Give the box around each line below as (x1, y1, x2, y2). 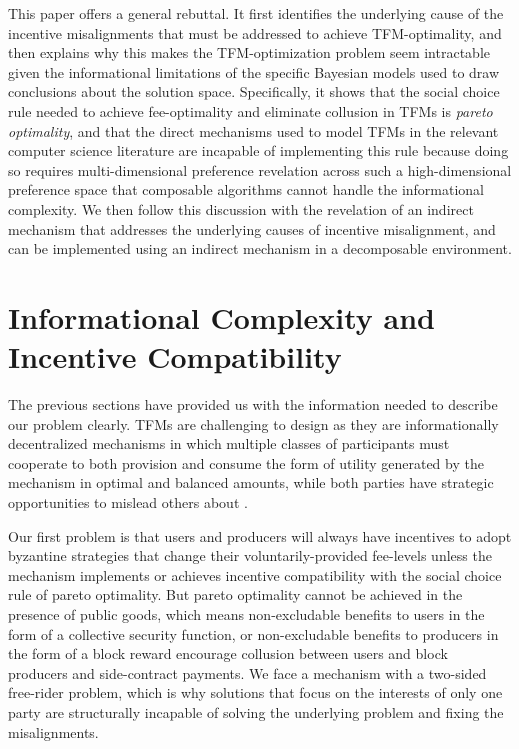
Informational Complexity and (8, 296, 436, 337)
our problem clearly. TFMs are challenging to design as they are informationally (8, 413, 499, 434)
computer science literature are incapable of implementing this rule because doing (8, 140, 509, 161)
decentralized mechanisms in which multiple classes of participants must (8, 433, 450, 454)
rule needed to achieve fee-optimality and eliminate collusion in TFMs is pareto (8, 100, 493, 121)
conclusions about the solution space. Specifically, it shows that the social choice (8, 81, 500, 102)
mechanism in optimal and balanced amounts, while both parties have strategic (8, 472, 494, 493)
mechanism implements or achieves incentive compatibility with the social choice (8, 564, 502, 585)
